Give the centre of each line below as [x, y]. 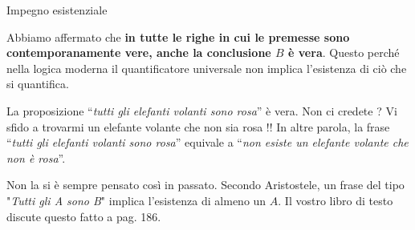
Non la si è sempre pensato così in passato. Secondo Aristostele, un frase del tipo [205, 185]
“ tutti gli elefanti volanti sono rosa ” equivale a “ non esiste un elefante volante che [207, 142]
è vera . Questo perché [344, 52]
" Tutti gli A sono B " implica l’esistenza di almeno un [136, 200]
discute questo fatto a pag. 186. [84, 216]
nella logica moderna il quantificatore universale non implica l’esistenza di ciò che [207, 68]
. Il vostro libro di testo [336, 200]
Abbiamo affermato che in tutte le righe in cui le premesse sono [178, 36]
